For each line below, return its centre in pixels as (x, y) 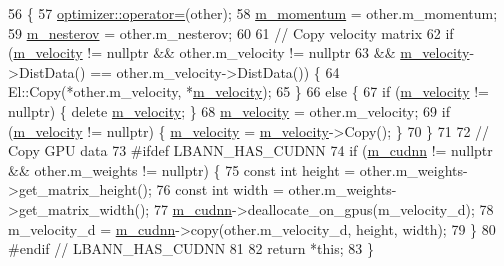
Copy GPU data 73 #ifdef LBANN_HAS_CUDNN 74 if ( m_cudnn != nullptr (250, 150)
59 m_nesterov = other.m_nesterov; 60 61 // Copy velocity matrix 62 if (231, 32)
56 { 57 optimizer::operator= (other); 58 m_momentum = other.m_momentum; (253, 13)
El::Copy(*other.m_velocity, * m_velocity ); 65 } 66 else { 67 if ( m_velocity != (249, 91)
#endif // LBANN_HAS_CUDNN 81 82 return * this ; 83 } (191, 248)
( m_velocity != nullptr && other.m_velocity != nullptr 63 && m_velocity (239, 52)
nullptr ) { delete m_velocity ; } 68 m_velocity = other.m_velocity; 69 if (229, 110)
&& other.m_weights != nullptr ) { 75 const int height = (182, 169)
